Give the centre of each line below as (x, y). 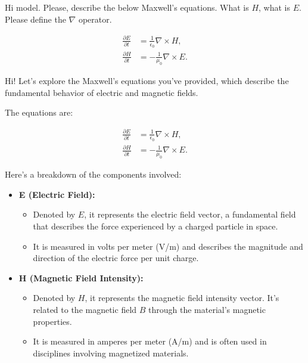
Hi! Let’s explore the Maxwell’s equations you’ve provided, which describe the (147, 81)
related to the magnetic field (85, 309)
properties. (52, 321)
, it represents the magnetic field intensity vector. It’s (182, 298)
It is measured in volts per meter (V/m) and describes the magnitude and (168, 246)
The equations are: (39, 112)
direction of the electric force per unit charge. (116, 258)
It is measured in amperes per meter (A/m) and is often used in (150, 341)
